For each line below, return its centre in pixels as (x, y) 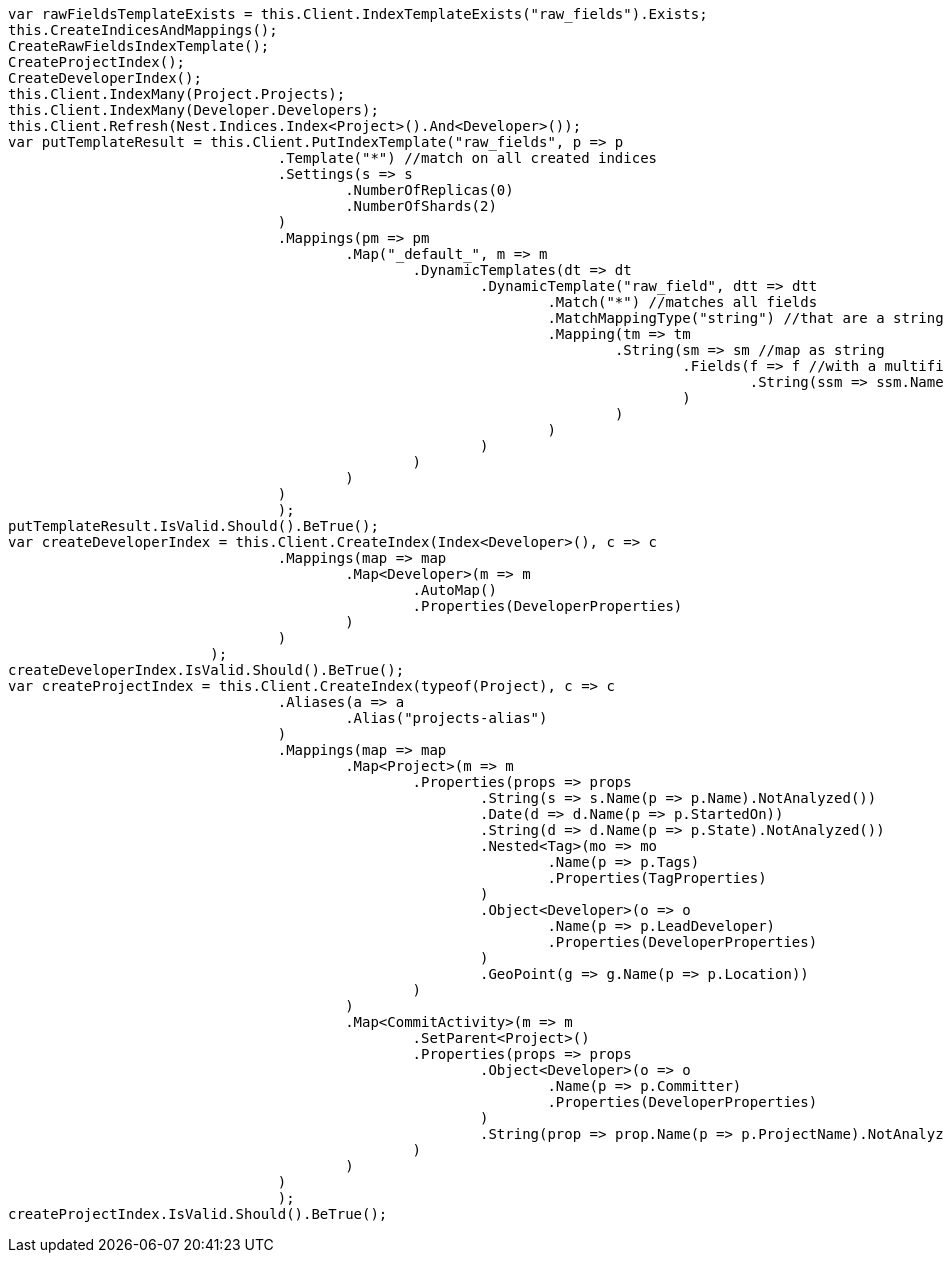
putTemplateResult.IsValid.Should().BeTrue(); (193, 526)
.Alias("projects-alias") (446, 718)
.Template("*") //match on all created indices (467, 158)
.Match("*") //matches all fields (682, 302)
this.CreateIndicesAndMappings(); (143, 30)
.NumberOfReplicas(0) (429, 190)
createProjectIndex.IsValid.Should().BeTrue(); (198, 1214)
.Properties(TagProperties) (657, 878)
